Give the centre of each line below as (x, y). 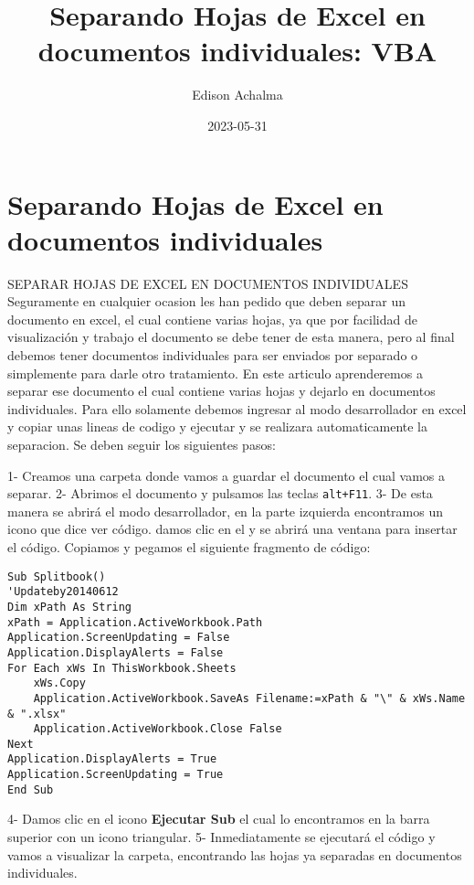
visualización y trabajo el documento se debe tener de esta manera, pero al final (231, 337)
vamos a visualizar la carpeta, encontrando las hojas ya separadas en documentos (235, 854)
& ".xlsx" (37, 714)
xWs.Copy (59, 683)
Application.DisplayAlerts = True (112, 759)
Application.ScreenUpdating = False (119, 638)
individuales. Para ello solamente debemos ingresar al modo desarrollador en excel (237, 408)
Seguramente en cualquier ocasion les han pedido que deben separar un (206, 301)
